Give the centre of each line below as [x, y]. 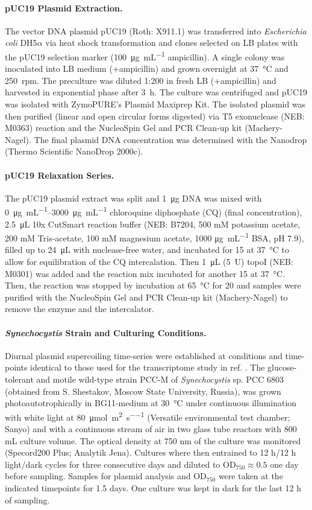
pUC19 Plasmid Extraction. [64, 8]
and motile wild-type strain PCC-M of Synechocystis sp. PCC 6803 [160, 379]
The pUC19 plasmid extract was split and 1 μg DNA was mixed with [133, 198]
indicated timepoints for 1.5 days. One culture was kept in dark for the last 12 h [153, 488]
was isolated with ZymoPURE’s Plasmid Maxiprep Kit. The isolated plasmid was [155, 104]
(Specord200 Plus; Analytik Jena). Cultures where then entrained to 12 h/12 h [151, 452]
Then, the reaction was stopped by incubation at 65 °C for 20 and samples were [153, 285]
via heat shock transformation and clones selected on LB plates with [172, 43]
